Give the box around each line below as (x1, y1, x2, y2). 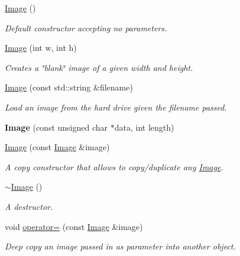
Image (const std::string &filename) (5, 81, 133, 93)
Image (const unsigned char (5, 121, 108, 133)
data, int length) (114, 121, 174, 133)
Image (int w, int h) (5, 41, 77, 54)
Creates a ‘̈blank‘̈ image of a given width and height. (5, 61, 193, 73)
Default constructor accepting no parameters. (5, 21, 167, 34)
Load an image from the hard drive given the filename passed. (5, 101, 227, 113)
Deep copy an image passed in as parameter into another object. (5, 240, 236, 252)
